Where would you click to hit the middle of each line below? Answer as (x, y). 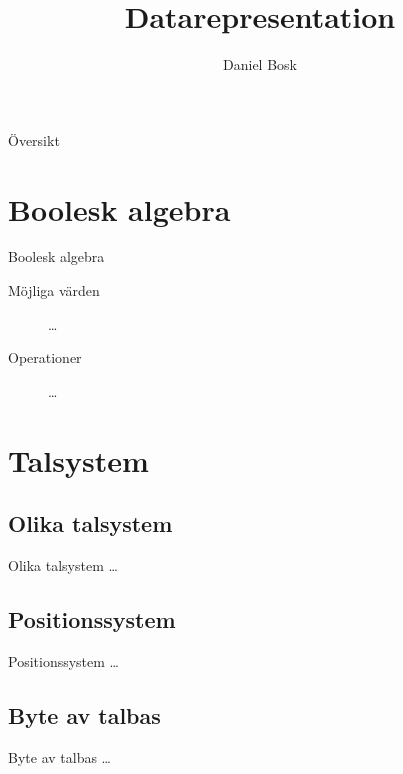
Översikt (34, 139)
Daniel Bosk (260, 64)
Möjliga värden (54, 290)
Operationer (45, 357)
